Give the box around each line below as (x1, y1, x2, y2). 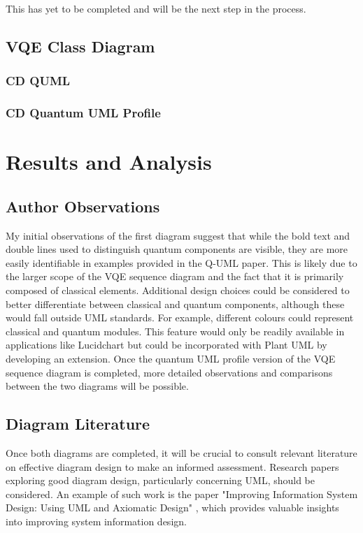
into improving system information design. (6, 513, 187, 528)
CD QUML (6, 72, 71, 89)
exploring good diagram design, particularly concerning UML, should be (6, 473, 315, 488)
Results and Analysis (6, 147, 212, 176)
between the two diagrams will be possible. (6, 379, 189, 393)
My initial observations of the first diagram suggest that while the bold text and (6, 228, 350, 242)
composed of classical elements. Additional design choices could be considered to (6, 283, 350, 298)
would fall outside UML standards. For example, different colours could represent (6, 310, 354, 325)
